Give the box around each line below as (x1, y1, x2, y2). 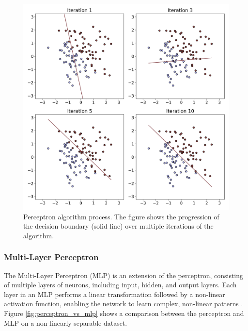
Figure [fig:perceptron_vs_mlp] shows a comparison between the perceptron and (4, 308, 244, 318)
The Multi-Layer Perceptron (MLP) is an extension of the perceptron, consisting (4, 270, 244, 280)
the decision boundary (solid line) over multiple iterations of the (23, 221, 214, 231)
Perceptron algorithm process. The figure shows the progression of (23, 211, 219, 221)
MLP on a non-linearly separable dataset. (4, 317, 127, 328)
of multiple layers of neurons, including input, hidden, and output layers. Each (4, 280, 237, 290)
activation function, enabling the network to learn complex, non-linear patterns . (4, 298, 243, 309)
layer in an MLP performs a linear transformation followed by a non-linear (4, 289, 225, 299)
